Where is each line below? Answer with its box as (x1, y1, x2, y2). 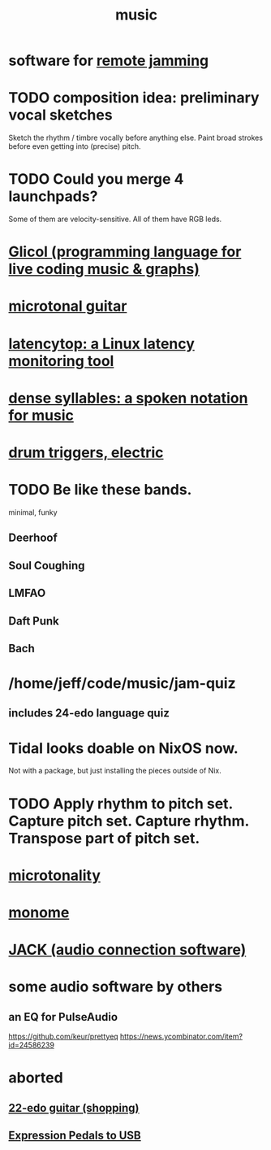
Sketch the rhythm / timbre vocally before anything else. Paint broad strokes (8, 133, 264, 143)
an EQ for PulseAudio (8, 1010, 118, 1024)
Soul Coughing (8, 559, 85, 573)
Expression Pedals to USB (8, 1129, 142, 1143)
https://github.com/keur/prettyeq (8, 1031, 119, 1042)
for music (8, 406, 75, 425)
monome (8, 903, 70, 921)
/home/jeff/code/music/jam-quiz (8, 674, 237, 693)
